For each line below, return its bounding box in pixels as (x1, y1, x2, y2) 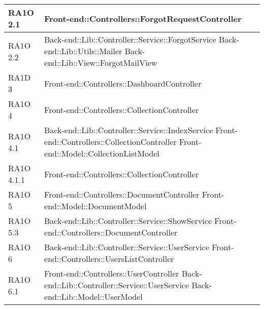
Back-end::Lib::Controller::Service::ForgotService (44, 33, 216, 45)
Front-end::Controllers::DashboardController (44, 77, 202, 89)
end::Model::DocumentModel (44, 200, 147, 212)
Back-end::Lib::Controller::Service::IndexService (44, 124, 213, 136)
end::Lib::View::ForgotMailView (44, 57, 157, 68)
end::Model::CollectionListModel (44, 147, 160, 159)
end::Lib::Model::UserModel (44, 291, 143, 302)
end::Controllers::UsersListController (44, 253, 174, 264)
